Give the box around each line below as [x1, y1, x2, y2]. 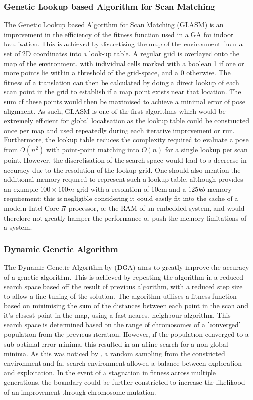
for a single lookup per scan [165, 144, 248, 154]
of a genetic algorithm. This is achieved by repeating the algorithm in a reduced [4, 271, 243, 282]
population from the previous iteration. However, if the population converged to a [4, 329, 249, 339]
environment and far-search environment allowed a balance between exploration [4, 357, 242, 368]
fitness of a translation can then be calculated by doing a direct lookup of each [4, 77, 239, 87]
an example [4, 183, 38, 194]
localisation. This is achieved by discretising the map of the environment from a [4, 39, 243, 49]
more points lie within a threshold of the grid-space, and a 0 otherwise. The [4, 67, 231, 78]
